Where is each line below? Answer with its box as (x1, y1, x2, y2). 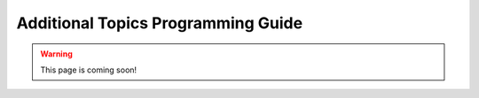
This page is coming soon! (40, 64, 137, 75)
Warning (40, 49, 73, 59)
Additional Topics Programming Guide (16, 13, 303, 33)
